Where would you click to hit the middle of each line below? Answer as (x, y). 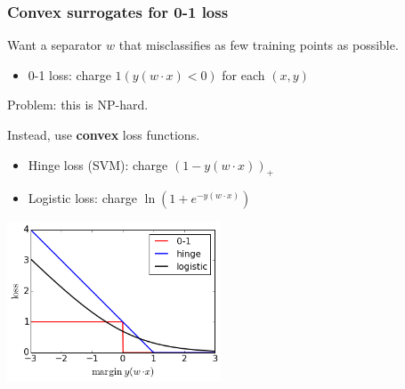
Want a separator (55, 45)
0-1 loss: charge (69, 74)
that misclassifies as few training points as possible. (259, 45)
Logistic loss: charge (82, 198)
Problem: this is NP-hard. (78, 105)
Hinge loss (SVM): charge (98, 164)
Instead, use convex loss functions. (104, 134)
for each (243, 74)
